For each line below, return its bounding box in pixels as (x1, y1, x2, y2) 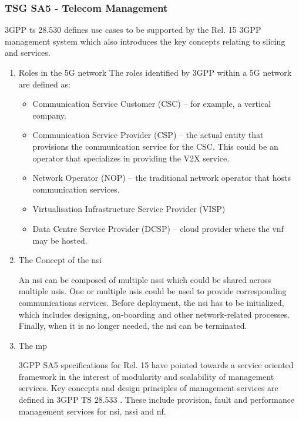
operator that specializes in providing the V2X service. (32, 151, 230, 164)
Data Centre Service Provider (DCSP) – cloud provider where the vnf (32, 222, 284, 234)
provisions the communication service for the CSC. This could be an (32, 140, 278, 152)
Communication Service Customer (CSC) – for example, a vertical (32, 97, 271, 110)
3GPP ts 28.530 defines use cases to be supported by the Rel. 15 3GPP (5, 23, 261, 36)
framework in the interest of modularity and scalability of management (18, 370, 274, 382)
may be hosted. (32, 234, 88, 246)
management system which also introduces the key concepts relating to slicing (5, 35, 285, 47)
